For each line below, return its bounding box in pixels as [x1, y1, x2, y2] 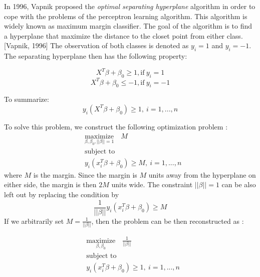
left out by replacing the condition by [4, 189, 119, 199]
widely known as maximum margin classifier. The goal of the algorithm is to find [4, 21, 252, 31]
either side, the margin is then [4, 179, 97, 190]
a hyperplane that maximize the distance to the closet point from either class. [4, 30, 243, 41]
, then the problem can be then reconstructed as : [91, 215, 244, 226]
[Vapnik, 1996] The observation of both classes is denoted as [4, 40, 189, 51]
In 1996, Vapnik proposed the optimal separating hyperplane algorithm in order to [4, 1, 255, 11]
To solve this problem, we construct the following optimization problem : [4, 121, 228, 131]
